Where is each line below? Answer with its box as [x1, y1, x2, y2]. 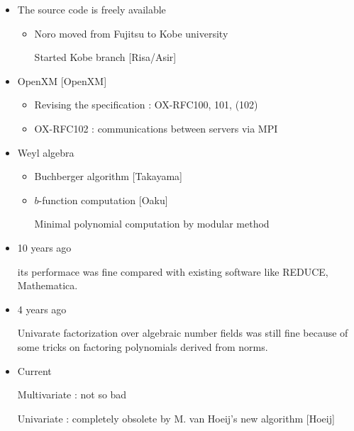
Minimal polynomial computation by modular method [34, 216, 270, 231]
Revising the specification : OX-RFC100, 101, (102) [34, 97, 258, 112]
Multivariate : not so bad [17, 387, 127, 402]
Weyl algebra [17, 145, 74, 159]
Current [17, 363, 52, 378]
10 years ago [17, 240, 72, 254]
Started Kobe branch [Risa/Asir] [34, 50, 177, 65]
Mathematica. [17, 278, 78, 293]
